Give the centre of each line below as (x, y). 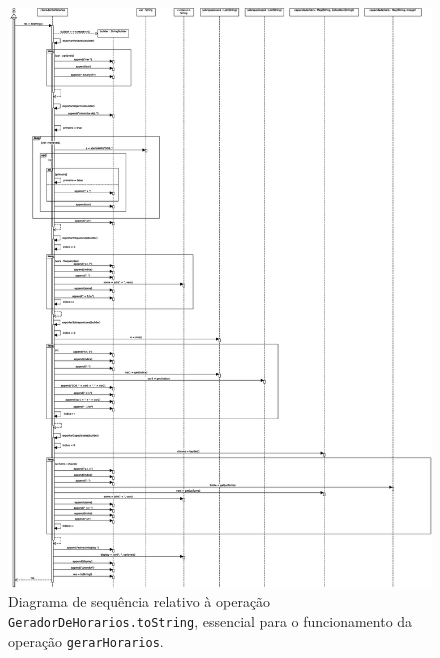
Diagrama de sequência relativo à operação (139, 601)
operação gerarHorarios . (86, 640)
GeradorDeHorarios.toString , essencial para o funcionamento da (210, 620)
